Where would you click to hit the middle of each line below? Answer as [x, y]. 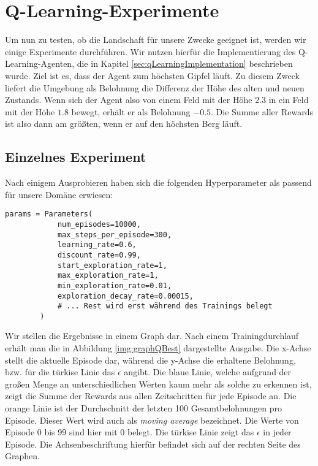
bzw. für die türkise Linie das [60, 372]
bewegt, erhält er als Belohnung [131, 111]
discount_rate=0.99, [99, 255]
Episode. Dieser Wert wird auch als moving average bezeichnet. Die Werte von [152, 420]
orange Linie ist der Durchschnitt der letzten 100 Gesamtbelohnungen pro [144, 408]
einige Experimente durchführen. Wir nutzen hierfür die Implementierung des [150, 51]
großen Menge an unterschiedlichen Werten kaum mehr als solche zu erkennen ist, [158, 384]
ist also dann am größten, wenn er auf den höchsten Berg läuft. [124, 124]
